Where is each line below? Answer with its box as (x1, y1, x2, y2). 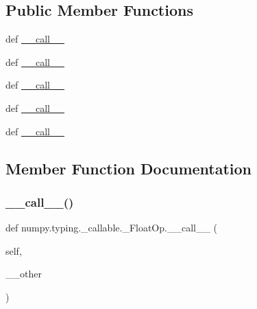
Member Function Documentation (5, 157, 252, 179)
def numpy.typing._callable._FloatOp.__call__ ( (5, 220, 218, 235)
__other (5, 266, 42, 281)
